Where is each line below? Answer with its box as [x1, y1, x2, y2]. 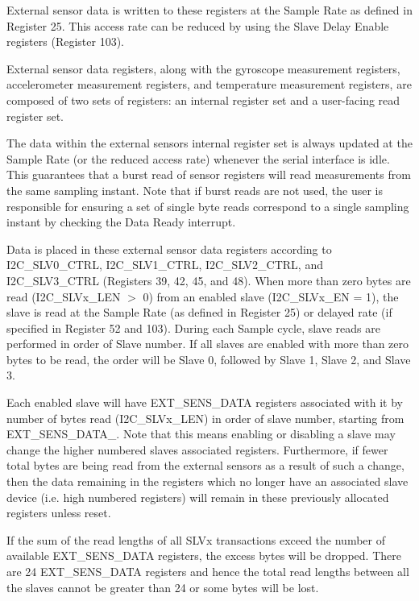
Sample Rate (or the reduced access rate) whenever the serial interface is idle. [6, 150, 390, 167]
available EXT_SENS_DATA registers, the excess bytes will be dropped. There [6, 547, 401, 564]
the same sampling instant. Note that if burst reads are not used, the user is [6, 181, 384, 198]
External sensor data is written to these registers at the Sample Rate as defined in [6, 2, 413, 18]
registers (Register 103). [6, 33, 124, 50]
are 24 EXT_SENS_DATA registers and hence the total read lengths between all [6, 563, 409, 579]
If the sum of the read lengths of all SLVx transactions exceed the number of [6, 531, 385, 548]
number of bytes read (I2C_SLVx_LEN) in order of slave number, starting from [6, 409, 404, 426]
